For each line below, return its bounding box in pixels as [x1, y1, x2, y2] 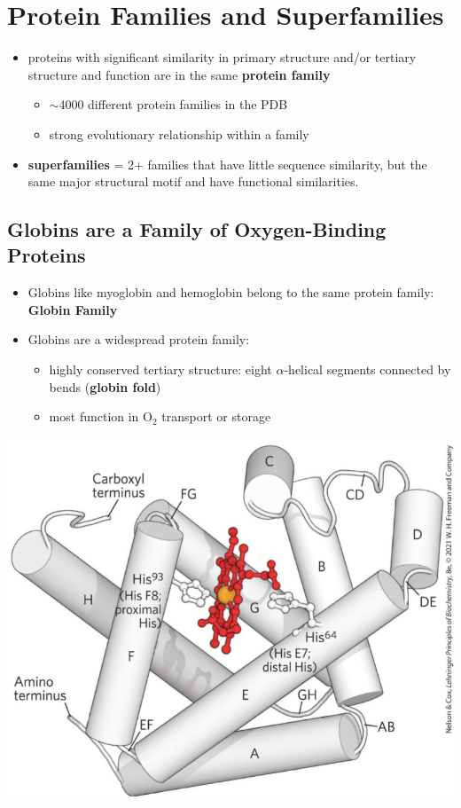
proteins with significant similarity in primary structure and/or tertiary [27, 48, 417, 67]
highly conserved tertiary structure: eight [49, 360, 272, 379]
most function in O [49, 407, 152, 426]
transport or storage [161, 407, 271, 426]
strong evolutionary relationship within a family [49, 124, 309, 143]
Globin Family [27, 300, 118, 318]
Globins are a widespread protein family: [27, 330, 250, 349]
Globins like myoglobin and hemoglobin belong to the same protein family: [27, 283, 434, 302]
